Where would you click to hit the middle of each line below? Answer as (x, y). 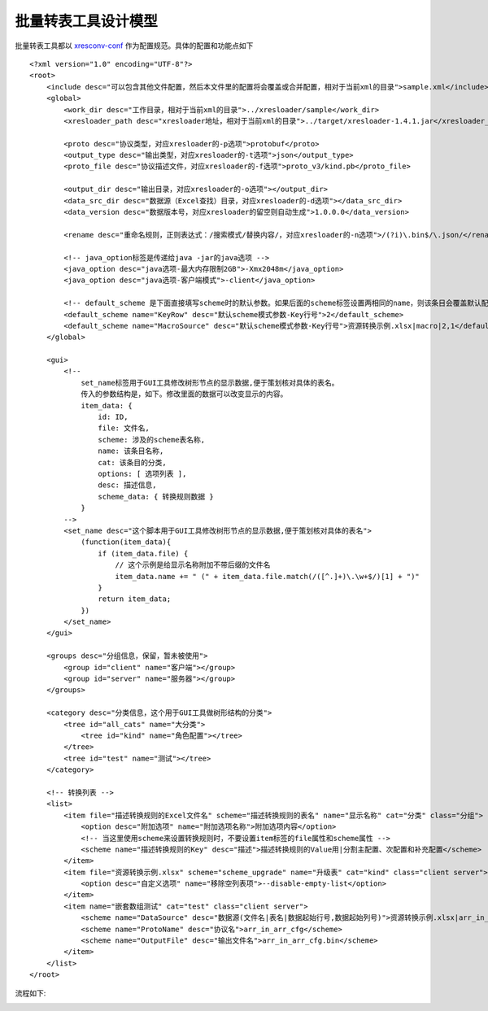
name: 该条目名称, (131, 451)
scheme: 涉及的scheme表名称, (152, 440)
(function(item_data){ (126, 542)
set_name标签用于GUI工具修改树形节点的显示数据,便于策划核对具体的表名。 (210, 383)
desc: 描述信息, (127, 485)
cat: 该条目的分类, (132, 462)
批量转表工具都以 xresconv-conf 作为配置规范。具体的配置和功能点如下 (134, 46)
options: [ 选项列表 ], (142, 474)
